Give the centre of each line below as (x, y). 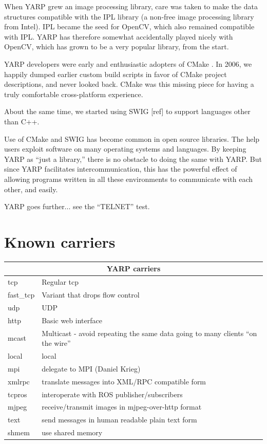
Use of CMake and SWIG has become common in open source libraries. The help (132, 138)
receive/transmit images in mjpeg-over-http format (122, 407)
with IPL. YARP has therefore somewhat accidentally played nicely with (119, 36)
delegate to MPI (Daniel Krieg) (91, 368)
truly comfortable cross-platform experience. (74, 94)
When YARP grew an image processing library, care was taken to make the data (131, 6)
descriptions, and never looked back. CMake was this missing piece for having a (129, 84)
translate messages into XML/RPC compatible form (124, 381)
